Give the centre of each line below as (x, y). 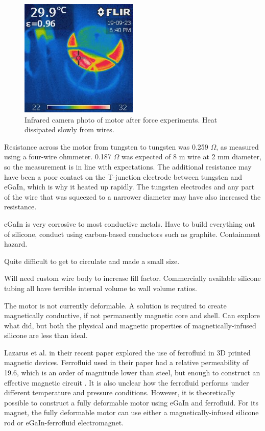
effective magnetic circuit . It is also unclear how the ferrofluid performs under (127, 382)
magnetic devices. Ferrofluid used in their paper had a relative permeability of (126, 362)
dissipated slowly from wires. (69, 129)
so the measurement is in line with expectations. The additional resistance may (128, 166)
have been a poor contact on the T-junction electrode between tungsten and (123, 176)
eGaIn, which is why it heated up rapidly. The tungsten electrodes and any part (129, 187)
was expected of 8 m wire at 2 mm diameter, (191, 157)
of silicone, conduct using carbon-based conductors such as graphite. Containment (132, 234)
